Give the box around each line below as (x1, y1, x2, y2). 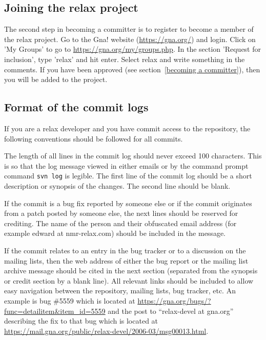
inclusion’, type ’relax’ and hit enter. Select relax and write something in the (4, 53, 245, 64)
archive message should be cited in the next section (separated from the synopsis (4, 265, 258, 276)
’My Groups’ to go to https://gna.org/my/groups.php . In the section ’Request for (4, 44, 261, 54)
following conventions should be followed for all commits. (4, 133, 183, 144)
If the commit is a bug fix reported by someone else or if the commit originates (4, 197, 252, 208)
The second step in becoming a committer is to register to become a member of (4, 24, 254, 34)
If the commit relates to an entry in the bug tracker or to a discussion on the (4, 245, 246, 255)
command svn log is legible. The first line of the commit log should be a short (4, 170, 252, 181)
